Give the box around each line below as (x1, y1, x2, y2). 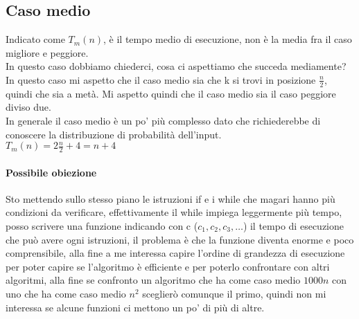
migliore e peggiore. (6, 45, 89, 60)
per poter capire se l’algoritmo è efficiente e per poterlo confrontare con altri (6, 259, 330, 273)
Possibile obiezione (6, 165, 97, 179)
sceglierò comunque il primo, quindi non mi (142, 286, 326, 300)
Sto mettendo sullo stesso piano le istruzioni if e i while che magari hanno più (6, 191, 335, 206)
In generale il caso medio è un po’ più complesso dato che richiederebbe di (6, 113, 321, 127)
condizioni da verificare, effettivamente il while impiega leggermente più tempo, (6, 205, 342, 219)
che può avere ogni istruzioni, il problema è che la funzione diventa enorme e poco (6, 232, 354, 246)
